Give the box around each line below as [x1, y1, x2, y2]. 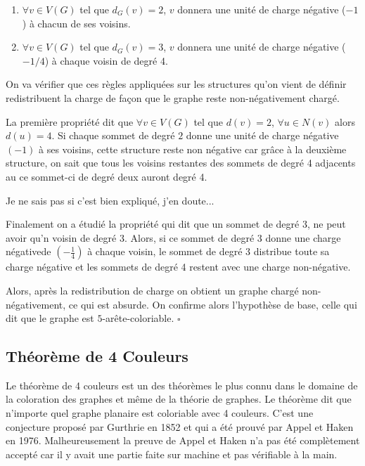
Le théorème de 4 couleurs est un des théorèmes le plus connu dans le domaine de [6, 377, 358, 392]
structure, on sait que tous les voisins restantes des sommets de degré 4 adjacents [6, 155, 356, 170]
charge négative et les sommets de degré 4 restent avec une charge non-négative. [6, 259, 351, 274]
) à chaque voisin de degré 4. [44, 53, 168, 67]
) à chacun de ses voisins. [22, 15, 131, 30]
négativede [6, 244, 51, 259]
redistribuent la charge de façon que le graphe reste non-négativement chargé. [6, 90, 340, 105]
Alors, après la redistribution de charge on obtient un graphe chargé [6, 283, 299, 297]
